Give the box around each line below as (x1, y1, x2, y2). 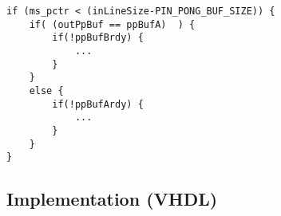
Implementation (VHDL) (6, 187, 218, 211)
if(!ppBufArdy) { (52, 98, 144, 110)
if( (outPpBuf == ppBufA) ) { (29, 18, 196, 30)
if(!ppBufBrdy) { (52, 32, 144, 44)
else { (29, 84, 64, 96)
